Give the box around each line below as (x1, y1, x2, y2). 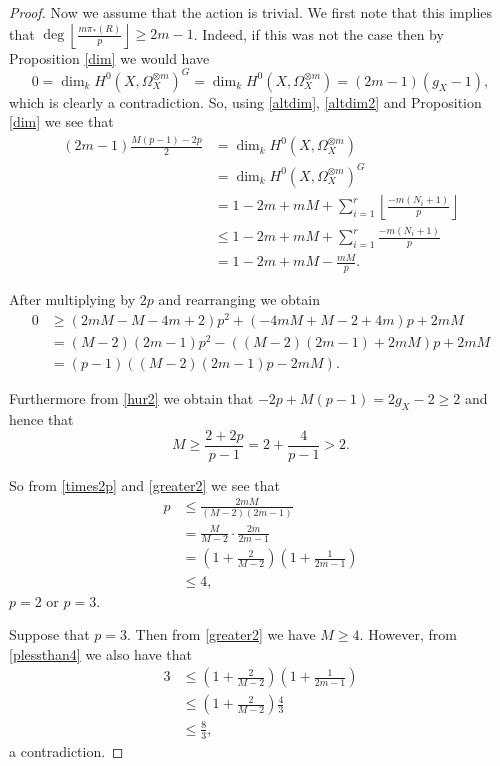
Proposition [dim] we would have (9, 47, 210, 68)
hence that (9, 408, 74, 429)
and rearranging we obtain (158, 289, 320, 310)
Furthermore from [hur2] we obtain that (9, 388, 254, 409)
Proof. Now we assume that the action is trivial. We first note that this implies (9, 2, 493, 22)
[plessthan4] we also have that (9, 643, 193, 664)
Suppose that (9, 624, 90, 645)
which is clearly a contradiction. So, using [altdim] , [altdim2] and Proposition (9, 91, 482, 112)
